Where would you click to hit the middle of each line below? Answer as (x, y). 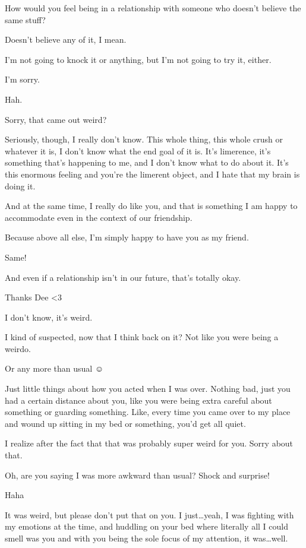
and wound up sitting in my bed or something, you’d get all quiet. (125, 423)
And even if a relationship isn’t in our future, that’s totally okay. (123, 277)
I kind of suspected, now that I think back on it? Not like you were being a (142, 337)
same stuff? (25, 19)
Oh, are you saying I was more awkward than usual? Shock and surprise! (137, 475)
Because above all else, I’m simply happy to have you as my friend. (127, 237)
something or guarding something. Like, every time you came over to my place (148, 412)
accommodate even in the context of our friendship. (99, 217)
